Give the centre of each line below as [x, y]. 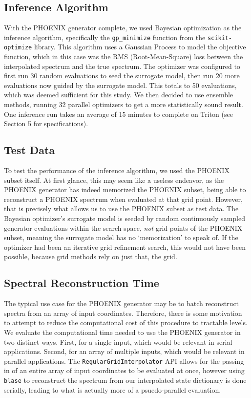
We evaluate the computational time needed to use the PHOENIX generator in [122, 332]
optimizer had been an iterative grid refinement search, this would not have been [125, 247]
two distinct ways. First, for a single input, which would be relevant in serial [118, 342]
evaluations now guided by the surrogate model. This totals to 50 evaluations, [120, 85]
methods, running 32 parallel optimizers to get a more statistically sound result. [124, 104]
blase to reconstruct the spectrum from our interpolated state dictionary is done [125, 380]
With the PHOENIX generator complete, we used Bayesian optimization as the [123, 28]
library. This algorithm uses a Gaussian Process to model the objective [140, 47]
